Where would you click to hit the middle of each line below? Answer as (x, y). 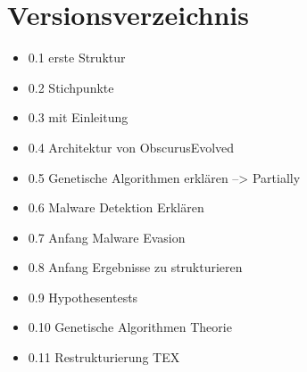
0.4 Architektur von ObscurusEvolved (131, 147)
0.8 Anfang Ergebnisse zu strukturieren (135, 267)
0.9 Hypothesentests (83, 297)
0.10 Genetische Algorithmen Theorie (130, 327)
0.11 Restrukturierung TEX (104, 357)
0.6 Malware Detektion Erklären (116, 207)
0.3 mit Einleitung (78, 117)
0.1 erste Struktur (77, 58)
